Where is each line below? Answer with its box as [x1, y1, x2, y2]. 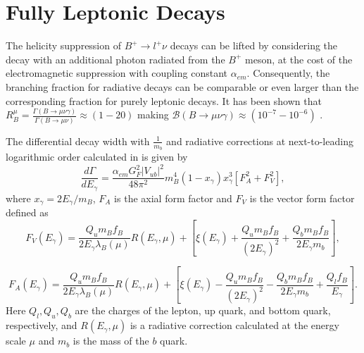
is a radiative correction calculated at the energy [130, 318, 339, 333]
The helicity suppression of [6, 38, 121, 53]
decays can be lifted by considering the [170, 38, 338, 53]
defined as [6, 205, 49, 220]
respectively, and [6, 318, 77, 333]
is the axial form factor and [114, 190, 232, 205]
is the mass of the [73, 333, 149, 348]
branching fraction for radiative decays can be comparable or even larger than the [6, 79, 359, 94]
